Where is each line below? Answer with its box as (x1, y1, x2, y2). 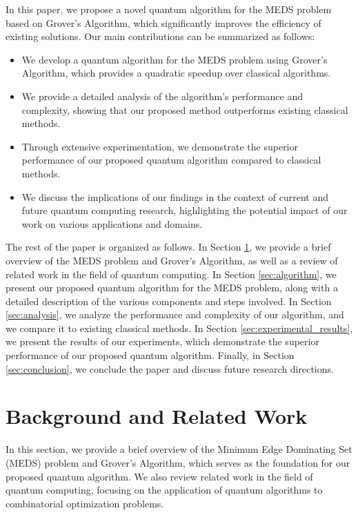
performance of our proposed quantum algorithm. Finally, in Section (6, 348, 295, 362)
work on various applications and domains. (21, 216, 203, 231)
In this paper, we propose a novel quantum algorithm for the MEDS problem (6, 2, 332, 16)
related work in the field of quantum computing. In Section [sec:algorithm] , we (6, 266, 337, 281)
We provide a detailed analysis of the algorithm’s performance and (21, 88, 303, 103)
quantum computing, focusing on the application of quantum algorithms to (6, 483, 323, 497)
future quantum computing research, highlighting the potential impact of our (21, 203, 348, 217)
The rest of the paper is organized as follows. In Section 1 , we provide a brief (6, 240, 331, 254)
